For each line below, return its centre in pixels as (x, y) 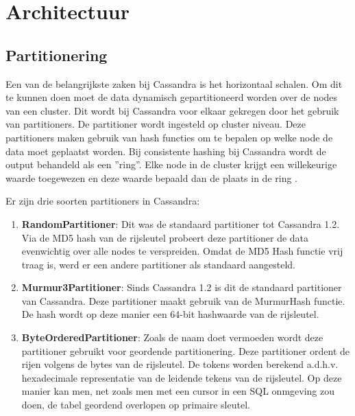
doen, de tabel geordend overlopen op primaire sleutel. (136, 405)
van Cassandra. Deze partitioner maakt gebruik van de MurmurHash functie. (183, 300)
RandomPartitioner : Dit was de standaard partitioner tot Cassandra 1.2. (181, 223)
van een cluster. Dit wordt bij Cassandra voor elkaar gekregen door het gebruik (172, 110)
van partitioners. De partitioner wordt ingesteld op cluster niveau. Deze (156, 124)
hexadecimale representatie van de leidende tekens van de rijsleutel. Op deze (182, 377)
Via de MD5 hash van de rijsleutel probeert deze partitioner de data (165, 237)
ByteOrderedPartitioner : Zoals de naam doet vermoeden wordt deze (172, 337)
